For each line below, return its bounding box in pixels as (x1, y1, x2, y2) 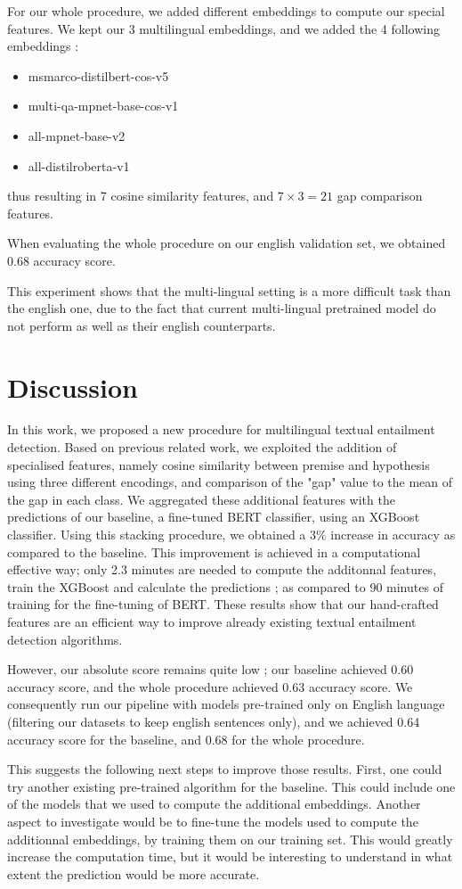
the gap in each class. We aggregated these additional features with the (7, 490, 395, 508)
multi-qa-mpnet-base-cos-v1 (28, 96, 179, 115)
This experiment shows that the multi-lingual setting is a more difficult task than (7, 281, 451, 300)
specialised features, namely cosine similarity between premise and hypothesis (7, 455, 430, 473)
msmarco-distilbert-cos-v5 (28, 66, 169, 85)
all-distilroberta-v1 (28, 156, 130, 175)
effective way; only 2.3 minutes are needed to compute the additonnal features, (7, 560, 437, 579)
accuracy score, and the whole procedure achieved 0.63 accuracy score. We (7, 677, 413, 696)
